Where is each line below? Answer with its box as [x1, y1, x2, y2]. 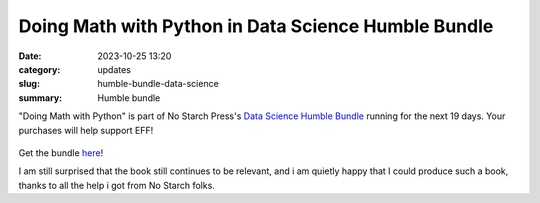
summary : [18, 91, 63, 104]
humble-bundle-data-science [97, 78, 219, 90]
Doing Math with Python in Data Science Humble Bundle [18, 15, 494, 37]
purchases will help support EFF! [18, 124, 154, 136]
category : [18, 63, 61, 75]
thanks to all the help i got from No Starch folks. [18, 179, 215, 191]
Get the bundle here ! [18, 146, 104, 159]
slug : [18, 78, 40, 90]
